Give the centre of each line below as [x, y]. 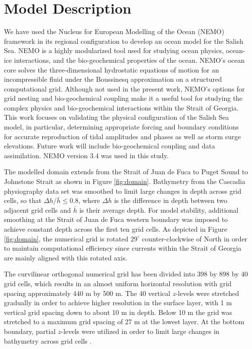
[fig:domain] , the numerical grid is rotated [66, 238]
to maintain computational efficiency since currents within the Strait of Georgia [123, 248]
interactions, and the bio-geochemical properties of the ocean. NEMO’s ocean [129, 60]
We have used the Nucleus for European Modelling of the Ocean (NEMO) [114, 31]
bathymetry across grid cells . [48, 340]
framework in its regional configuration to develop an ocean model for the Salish [124, 41]
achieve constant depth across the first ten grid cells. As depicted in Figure [116, 229]
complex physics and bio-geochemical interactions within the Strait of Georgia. [121, 107]
